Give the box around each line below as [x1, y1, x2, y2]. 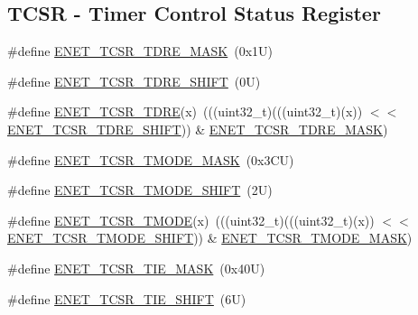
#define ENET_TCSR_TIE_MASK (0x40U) [7, 258, 265, 277]
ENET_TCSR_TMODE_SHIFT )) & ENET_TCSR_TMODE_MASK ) [7, 228, 413, 247]
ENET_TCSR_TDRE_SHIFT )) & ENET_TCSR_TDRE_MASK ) [7, 119, 388, 138]
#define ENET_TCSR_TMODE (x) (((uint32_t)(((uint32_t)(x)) [7, 210, 375, 229]
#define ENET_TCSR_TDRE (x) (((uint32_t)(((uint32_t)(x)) [7, 102, 363, 121]
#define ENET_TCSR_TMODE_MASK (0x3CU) [7, 150, 294, 169]
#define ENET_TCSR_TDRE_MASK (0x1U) [7, 42, 274, 60]
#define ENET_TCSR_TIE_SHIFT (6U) [7, 289, 246, 308]
